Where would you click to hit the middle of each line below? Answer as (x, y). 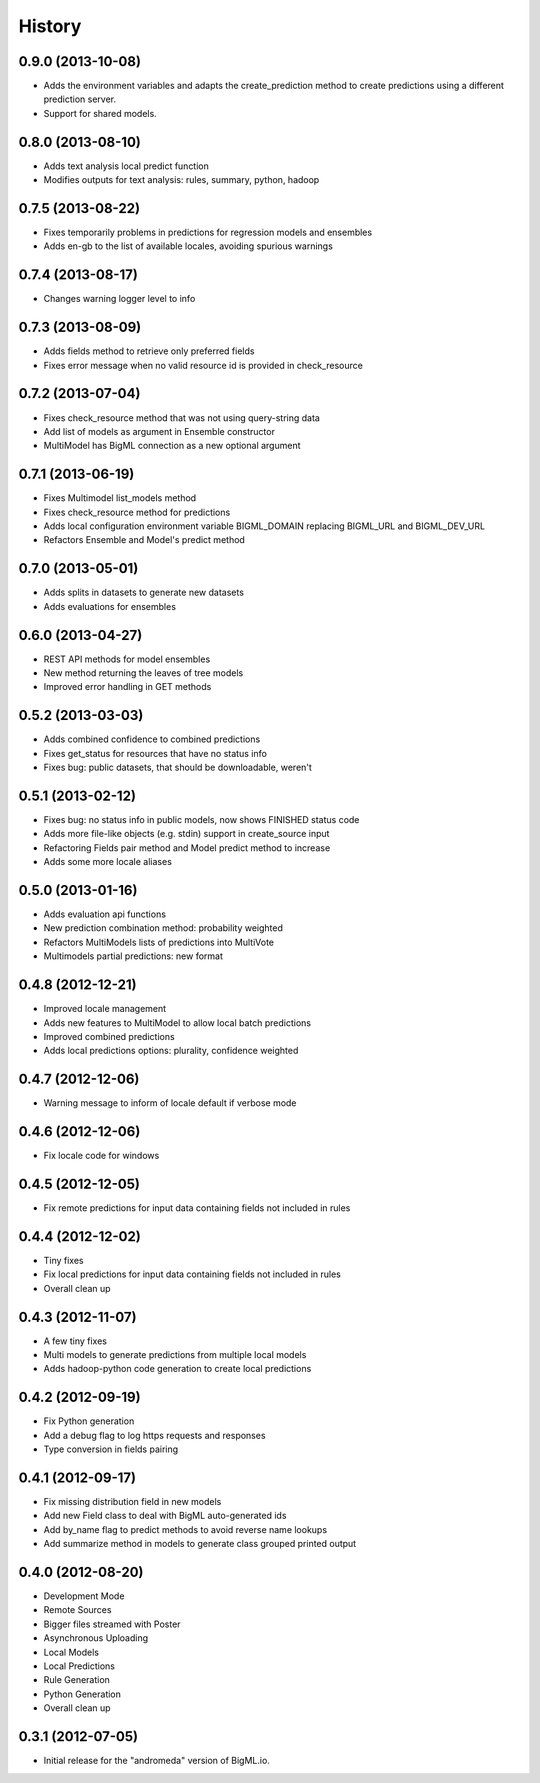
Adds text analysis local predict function (126, 166)
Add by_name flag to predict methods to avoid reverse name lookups (185, 1529)
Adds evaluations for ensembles (110, 606)
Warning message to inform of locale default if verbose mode (170, 1103)
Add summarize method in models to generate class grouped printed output (200, 1544)
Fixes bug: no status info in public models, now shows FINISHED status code (201, 819)
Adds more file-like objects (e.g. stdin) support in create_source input (186, 834)
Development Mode (84, 1596)
